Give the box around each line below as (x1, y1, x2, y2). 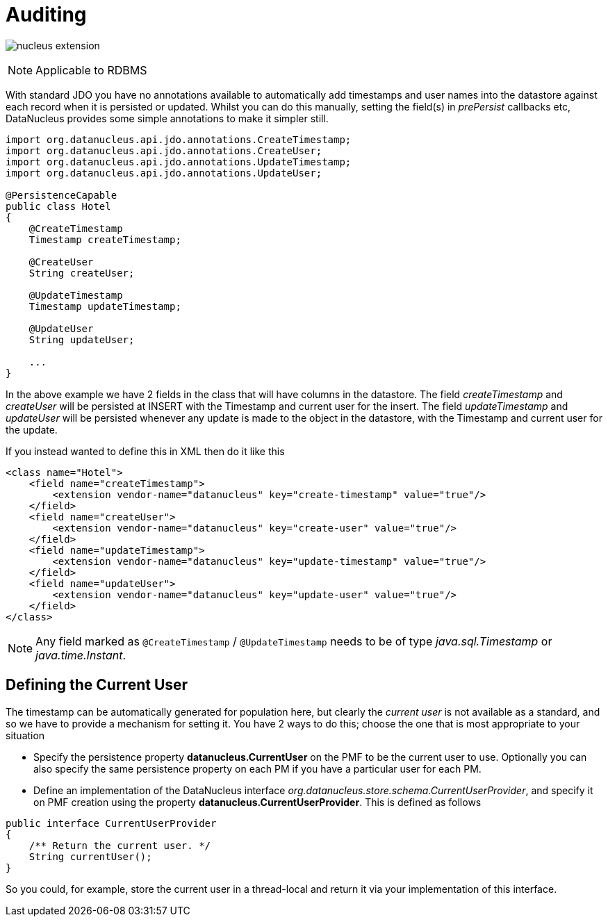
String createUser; (28, 267, 135, 279)
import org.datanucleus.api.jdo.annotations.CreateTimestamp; (6, 133, 352, 145)
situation (6, 729, 45, 741)
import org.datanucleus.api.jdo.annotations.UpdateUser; (6, 167, 322, 179)
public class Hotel (6, 200, 111, 212)
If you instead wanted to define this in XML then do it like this (6, 445, 285, 457)
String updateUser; (28, 334, 135, 345)
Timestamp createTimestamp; (28, 233, 181, 245)
